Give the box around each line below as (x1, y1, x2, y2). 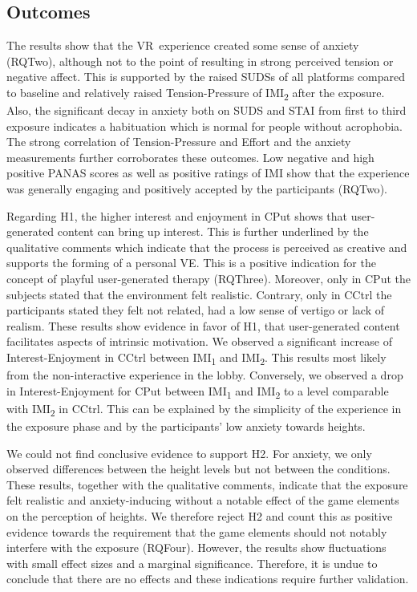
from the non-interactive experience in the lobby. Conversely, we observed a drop (6, 367, 403, 383)
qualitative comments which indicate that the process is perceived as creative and (6, 238, 407, 255)
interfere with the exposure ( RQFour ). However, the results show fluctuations (6, 539, 387, 556)
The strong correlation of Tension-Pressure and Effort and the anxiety (6, 133, 351, 150)
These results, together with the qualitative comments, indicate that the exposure (6, 476, 408, 493)
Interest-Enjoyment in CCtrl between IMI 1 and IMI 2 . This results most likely (6, 349, 387, 367)
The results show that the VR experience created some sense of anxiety (6, 37, 359, 54)
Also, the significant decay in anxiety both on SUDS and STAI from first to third (6, 102, 407, 119)
